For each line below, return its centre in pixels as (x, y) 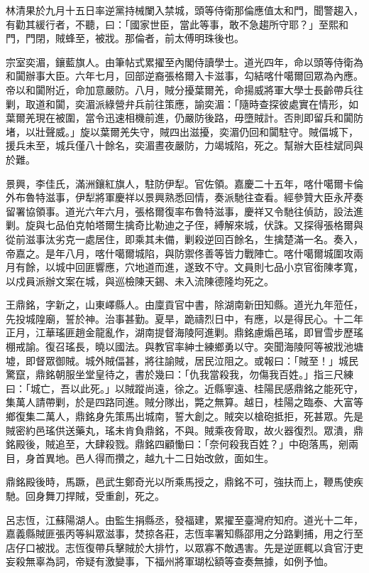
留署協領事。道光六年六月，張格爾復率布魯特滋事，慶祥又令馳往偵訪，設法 (180, 211)
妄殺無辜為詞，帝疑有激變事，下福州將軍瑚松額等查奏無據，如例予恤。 (170, 561)
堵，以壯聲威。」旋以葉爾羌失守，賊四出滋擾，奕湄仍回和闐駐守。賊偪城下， (182, 131)
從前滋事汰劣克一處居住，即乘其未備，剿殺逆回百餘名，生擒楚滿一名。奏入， (184, 239)
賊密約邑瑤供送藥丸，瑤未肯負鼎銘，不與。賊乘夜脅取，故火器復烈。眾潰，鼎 (184, 430)
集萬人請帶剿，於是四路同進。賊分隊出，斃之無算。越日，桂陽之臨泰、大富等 (184, 402)
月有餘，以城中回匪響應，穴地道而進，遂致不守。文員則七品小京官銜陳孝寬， (184, 267)
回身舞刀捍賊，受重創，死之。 (95, 496)
